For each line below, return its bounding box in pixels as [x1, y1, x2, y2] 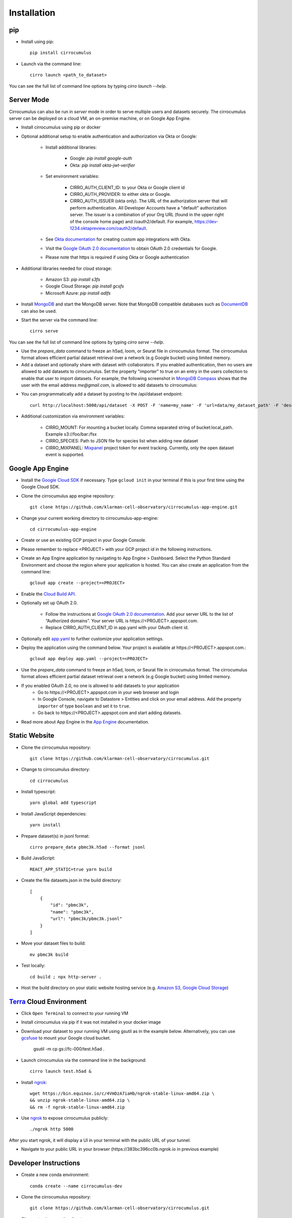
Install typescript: [21, 789, 56, 795]
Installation [9, 7, 55, 18]
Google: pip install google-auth [70, 155, 132, 161]
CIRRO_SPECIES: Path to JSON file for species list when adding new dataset [45, 438, 198, 444]
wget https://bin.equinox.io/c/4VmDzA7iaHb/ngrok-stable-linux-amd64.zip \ [30, 1090, 215, 1096]
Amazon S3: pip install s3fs [45, 276, 101, 282]
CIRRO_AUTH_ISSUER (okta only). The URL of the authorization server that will [70, 198, 228, 204]
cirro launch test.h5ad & [30, 1068, 92, 1074]
